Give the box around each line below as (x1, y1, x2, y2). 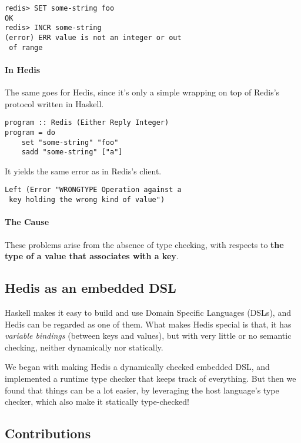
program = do (5, 128, 55, 137)
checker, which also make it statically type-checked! (5, 395, 189, 408)
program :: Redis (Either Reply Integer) (5, 118, 169, 127)
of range (9, 43, 43, 52)
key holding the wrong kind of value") (9, 196, 165, 204)
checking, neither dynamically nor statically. (5, 340, 163, 353)
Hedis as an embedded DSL (5, 279, 176, 297)
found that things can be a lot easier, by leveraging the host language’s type (5, 384, 279, 396)
